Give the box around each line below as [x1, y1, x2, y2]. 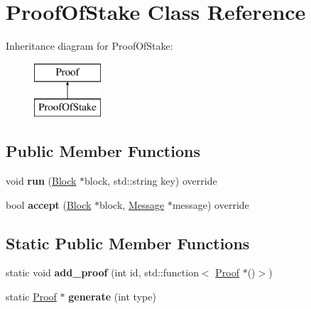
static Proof [6, 289, 57, 304]
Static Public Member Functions [6, 232, 250, 254]
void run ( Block [6, 173, 77, 188]
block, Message [99, 197, 165, 212]
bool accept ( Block [6, 197, 92, 212]
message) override [172, 197, 249, 212]
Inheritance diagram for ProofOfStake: [6, 38, 173, 53]
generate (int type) [68, 289, 156, 304]
